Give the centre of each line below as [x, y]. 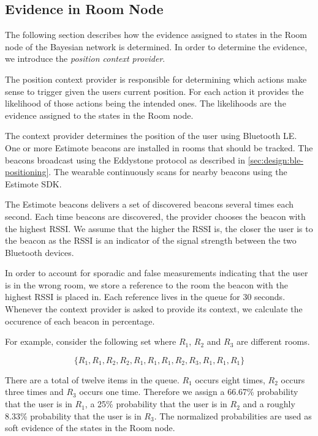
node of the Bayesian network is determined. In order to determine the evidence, [156, 46]
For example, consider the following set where [91, 341]
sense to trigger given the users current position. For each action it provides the [154, 91]
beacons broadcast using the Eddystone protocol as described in [125, 160]
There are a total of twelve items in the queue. [92, 379]
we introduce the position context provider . [85, 58]
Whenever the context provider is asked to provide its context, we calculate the [154, 309]
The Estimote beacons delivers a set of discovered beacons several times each [149, 204]
